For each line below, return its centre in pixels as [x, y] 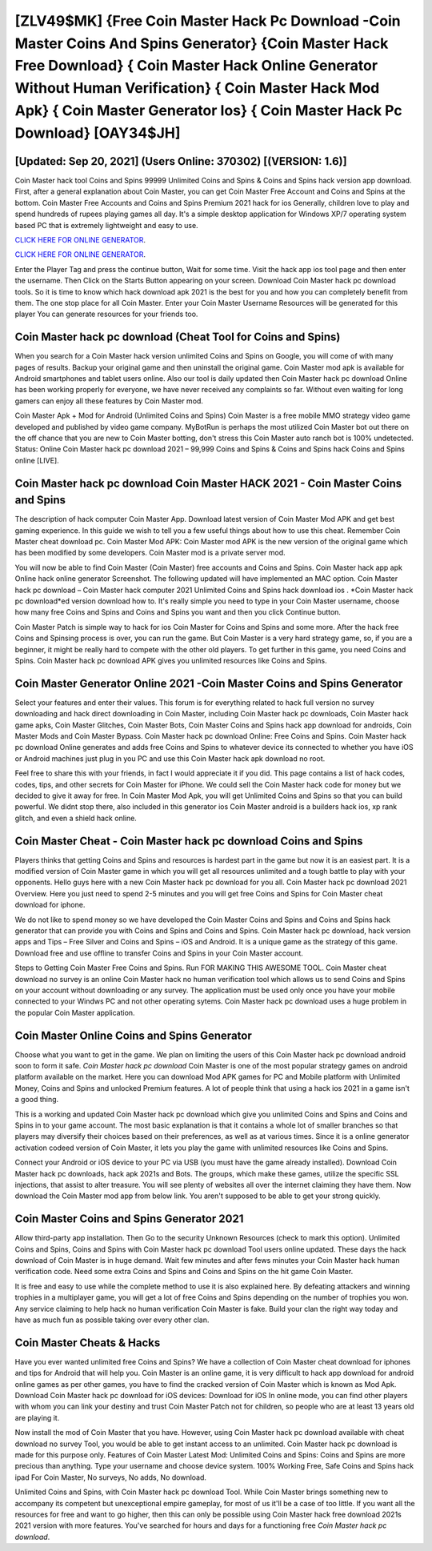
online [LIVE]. [37, 460]
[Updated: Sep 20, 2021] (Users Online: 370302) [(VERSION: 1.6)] [181, 161]
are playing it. [37, 1417]
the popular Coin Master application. [75, 1012]
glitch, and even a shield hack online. [76, 818]
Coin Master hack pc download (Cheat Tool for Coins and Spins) [178, 337]
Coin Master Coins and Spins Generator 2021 [129, 1219]
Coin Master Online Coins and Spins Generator [133, 1035]
